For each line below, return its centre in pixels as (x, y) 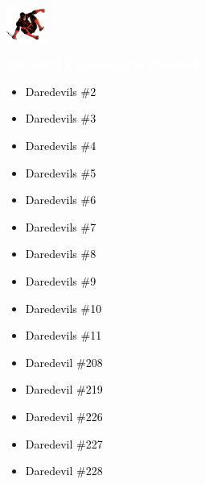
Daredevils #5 (61, 172)
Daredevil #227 (64, 443)
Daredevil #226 (64, 416)
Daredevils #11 (64, 335)
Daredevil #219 (64, 389)
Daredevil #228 (64, 471)
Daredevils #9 (61, 281)
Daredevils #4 (61, 146)
